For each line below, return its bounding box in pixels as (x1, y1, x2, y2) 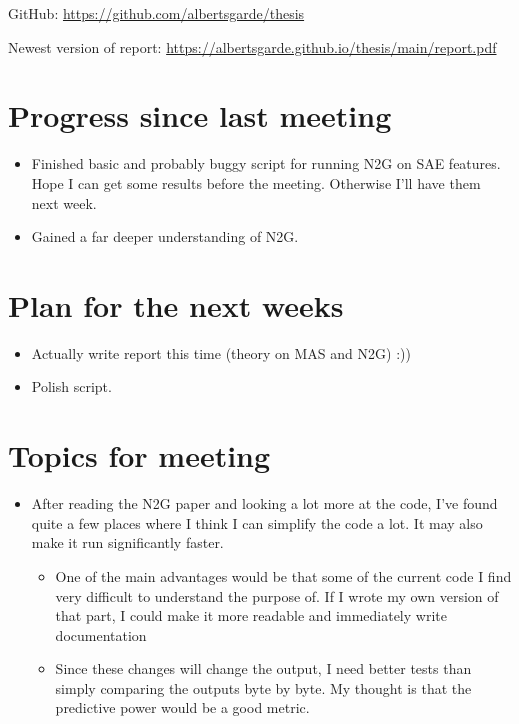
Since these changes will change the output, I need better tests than (55, 658, 472, 679)
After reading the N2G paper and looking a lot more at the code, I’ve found (31, 493, 498, 514)
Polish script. (31, 376, 112, 397)
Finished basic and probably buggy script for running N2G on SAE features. (31, 153, 501, 174)
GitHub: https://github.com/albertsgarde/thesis (8, 3, 305, 23)
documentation (55, 624, 147, 645)
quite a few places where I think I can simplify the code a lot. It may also (31, 512, 483, 533)
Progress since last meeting (8, 95, 392, 136)
